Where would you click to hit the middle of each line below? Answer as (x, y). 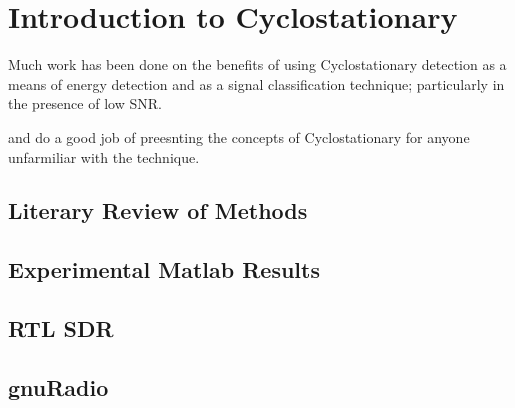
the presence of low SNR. (85, 103)
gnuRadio (58, 386)
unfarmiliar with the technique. (104, 156)
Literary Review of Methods (158, 210)
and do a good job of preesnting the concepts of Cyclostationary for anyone (239, 136)
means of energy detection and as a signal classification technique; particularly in (256, 83)
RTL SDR (61, 328)
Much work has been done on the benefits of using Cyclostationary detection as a (257, 64)
